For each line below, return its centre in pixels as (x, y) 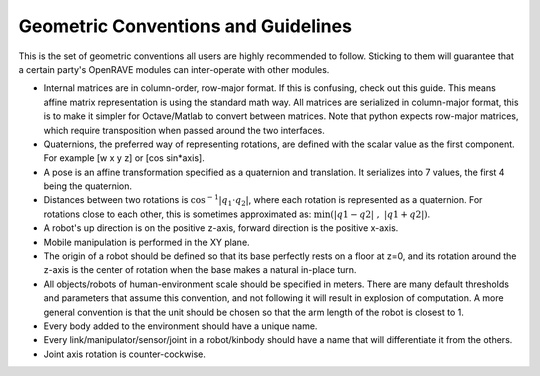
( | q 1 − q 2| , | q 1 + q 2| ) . (380, 214)
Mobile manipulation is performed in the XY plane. (146, 242)
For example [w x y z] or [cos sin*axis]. (124, 158)
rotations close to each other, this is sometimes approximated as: (177, 214)
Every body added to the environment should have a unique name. (180, 326)
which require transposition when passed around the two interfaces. (184, 130)
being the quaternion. (88, 186)
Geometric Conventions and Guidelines (185, 26)
